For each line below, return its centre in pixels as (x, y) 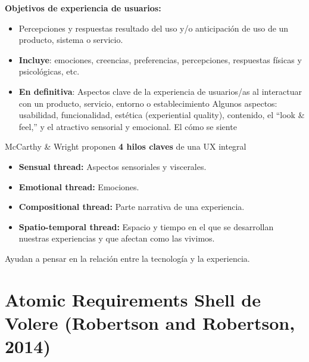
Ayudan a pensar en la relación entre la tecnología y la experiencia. (127, 258)
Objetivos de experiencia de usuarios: (83, 8)
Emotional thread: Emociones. (79, 186)
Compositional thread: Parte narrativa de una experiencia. (132, 207)
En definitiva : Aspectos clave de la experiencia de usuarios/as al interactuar (160, 91)
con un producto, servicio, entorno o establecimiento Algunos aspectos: (148, 103)
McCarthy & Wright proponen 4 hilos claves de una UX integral (126, 146)
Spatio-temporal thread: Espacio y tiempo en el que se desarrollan (146, 226)
